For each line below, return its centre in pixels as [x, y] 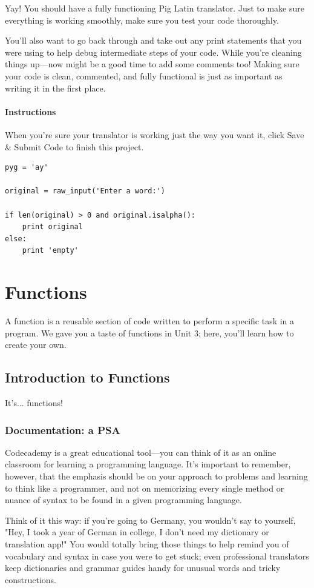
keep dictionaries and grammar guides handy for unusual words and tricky [143, 568]
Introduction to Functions [87, 377]
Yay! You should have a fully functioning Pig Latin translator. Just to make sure [155, 8]
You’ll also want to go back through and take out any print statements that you [153, 40]
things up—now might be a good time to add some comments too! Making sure [152, 64]
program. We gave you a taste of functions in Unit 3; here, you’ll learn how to [149, 332]
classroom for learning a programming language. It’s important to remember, [148, 464]
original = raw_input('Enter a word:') [85, 191]
